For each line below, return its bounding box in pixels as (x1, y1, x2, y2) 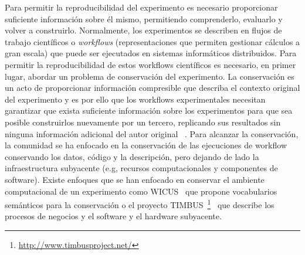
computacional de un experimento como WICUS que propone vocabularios (5, 185, 277, 197)
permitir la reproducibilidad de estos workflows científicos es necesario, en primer (5, 58, 296, 70)
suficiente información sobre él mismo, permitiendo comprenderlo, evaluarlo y (5, 12, 283, 25)
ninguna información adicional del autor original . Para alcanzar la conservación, (5, 127, 299, 140)
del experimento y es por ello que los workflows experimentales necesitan (5, 93, 266, 105)
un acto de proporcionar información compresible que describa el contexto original (5, 81, 300, 94)
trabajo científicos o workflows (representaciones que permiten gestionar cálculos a (5, 35, 300, 47)
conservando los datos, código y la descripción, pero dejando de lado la (5, 150, 259, 162)
